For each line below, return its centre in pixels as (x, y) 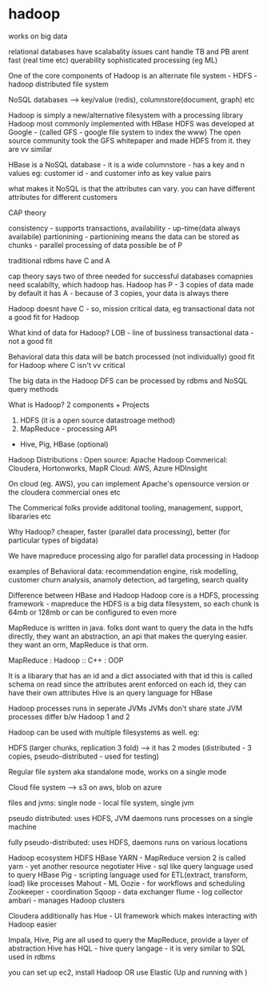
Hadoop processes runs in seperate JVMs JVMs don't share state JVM (125, 708)
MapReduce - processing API (68, 428)
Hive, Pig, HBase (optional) (64, 444)
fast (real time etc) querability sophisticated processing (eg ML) (113, 60)
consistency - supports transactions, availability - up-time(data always (125, 228)
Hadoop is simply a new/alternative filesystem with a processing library (126, 115)
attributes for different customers (63, 197)
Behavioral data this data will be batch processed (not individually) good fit (132, 356)
